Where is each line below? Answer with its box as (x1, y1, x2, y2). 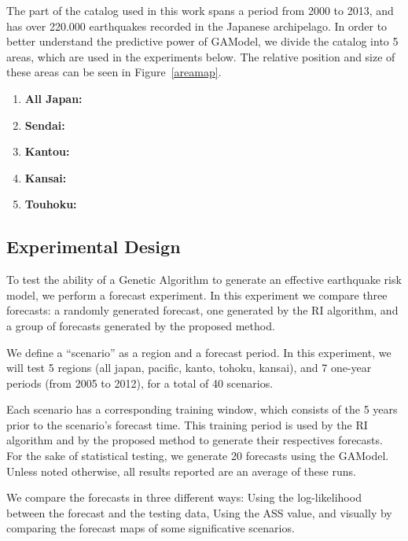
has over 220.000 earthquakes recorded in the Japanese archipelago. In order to (6, 17, 388, 34)
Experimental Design (6, 234, 181, 259)
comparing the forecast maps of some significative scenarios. (6, 520, 295, 536)
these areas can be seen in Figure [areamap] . (6, 64, 222, 80)
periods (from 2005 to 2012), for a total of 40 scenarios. (6, 374, 274, 391)
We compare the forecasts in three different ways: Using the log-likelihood (6, 489, 362, 506)
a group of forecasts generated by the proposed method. (6, 317, 275, 333)
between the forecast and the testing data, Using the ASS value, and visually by (6, 504, 392, 521)
